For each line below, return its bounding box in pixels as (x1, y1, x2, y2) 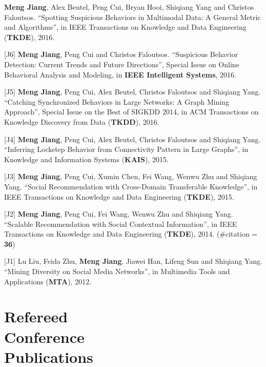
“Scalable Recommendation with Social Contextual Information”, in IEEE (4, 218, 237, 229)
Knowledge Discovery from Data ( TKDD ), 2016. (4, 116, 159, 127)
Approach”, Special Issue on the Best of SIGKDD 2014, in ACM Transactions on (4, 106, 259, 117)
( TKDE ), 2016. (4, 31, 55, 42)
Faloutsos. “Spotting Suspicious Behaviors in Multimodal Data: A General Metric (4, 11, 261, 22)
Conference (4, 326, 85, 347)
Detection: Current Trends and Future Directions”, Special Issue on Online (4, 59, 239, 69)
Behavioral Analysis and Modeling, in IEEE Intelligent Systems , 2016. (4, 69, 236, 80)
